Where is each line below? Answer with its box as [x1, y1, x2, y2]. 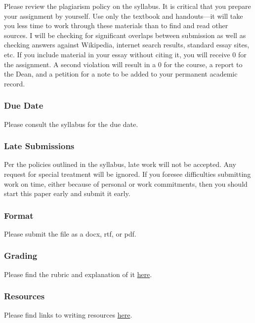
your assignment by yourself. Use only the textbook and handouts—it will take [4, 10, 243, 21]
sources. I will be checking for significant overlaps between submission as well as [4, 30, 246, 40]
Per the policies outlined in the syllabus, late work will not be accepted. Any [4, 159, 236, 169]
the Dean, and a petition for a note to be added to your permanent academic [4, 69, 238, 79]
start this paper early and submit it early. [4, 188, 130, 199]
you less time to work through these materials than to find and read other [4, 20, 228, 31]
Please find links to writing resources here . [4, 309, 132, 320]
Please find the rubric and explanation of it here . [4, 269, 152, 279]
